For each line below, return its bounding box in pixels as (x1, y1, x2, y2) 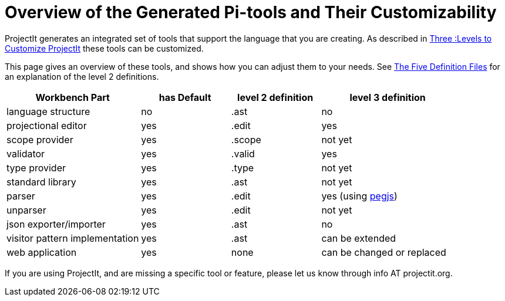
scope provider (6, 133, 73, 146)
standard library (6, 175, 76, 188)
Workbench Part (35, 91, 110, 103)
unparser (6, 204, 46, 216)
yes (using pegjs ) (321, 190, 398, 202)
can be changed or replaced (321, 246, 446, 258)
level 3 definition (349, 91, 426, 103)
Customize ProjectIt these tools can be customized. (5, 43, 204, 53)
